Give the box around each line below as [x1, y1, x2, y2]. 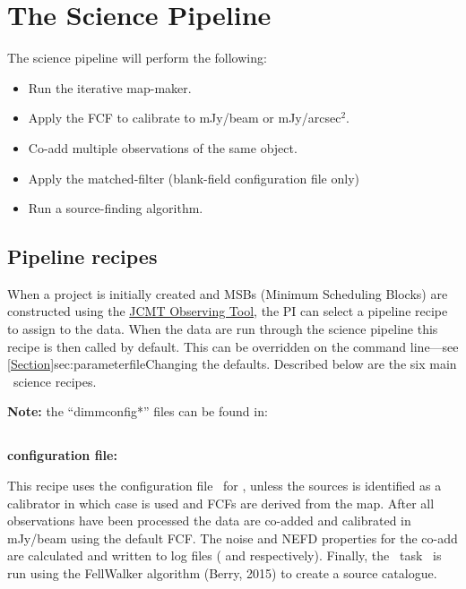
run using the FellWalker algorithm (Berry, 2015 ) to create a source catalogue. [7, 564, 437, 582]
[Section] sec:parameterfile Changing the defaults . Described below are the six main [7, 354, 457, 373]
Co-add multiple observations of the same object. [28, 138, 298, 157]
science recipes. [13, 371, 97, 390]
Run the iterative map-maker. [28, 78, 192, 97]
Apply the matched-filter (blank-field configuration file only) [28, 168, 359, 187]
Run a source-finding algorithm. [28, 199, 203, 218]
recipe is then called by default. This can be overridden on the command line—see [7, 337, 459, 355]
